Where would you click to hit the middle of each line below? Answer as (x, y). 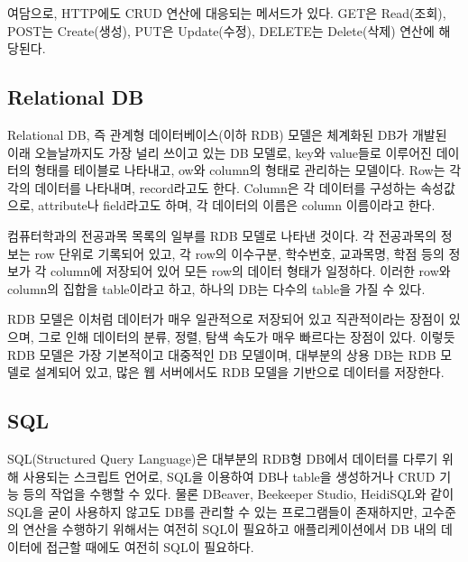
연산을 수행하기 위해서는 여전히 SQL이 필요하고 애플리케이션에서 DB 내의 (230, 529)
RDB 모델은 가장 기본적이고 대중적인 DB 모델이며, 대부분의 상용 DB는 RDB (222, 354)
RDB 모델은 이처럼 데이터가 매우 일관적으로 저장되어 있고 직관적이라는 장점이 (226, 319)
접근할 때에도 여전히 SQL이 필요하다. (150, 546)
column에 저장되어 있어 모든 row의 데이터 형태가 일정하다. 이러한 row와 (250, 271)
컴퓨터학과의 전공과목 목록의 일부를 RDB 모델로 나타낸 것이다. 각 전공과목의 (222, 235)
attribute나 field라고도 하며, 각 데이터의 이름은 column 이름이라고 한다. (237, 205)
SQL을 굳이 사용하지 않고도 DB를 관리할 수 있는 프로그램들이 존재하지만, (212, 511)
